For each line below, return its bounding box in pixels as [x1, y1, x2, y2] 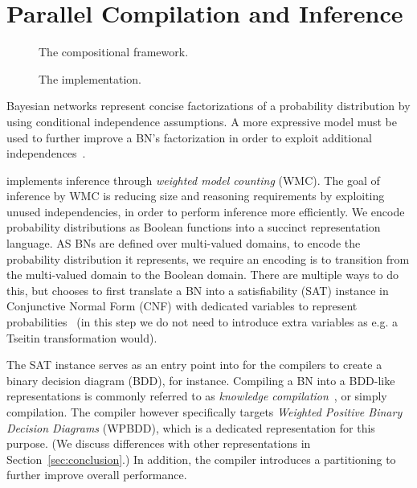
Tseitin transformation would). [6, 329, 157, 346]
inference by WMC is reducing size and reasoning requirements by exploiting [6, 187, 385, 204]
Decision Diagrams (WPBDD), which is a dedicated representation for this [6, 419, 375, 436]
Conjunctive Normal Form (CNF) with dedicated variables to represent [6, 297, 358, 314]
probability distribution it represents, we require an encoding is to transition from [6, 250, 410, 267]
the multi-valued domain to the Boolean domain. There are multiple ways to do [6, 266, 399, 283]
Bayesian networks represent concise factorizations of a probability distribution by [6, 97, 411, 114]
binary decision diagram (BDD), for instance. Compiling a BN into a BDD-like [6, 371, 395, 388]
